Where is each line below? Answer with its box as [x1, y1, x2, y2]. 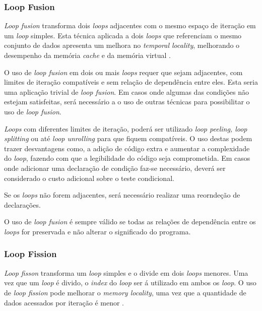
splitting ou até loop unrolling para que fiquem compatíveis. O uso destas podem [4, 133, 252, 144]
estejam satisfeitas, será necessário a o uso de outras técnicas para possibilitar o [4, 96, 250, 107]
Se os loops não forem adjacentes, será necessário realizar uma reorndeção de [4, 190, 240, 200]
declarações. [4, 199, 41, 210]
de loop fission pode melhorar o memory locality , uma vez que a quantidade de [4, 287, 246, 297]
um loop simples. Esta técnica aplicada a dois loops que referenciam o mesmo [4, 30, 242, 40]
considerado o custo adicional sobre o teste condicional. [4, 172, 174, 183]
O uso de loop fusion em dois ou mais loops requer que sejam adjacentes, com [4, 67, 243, 77]
